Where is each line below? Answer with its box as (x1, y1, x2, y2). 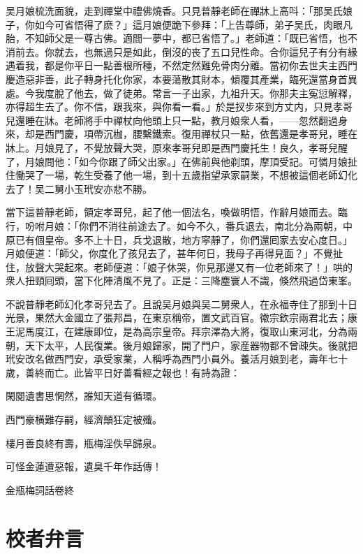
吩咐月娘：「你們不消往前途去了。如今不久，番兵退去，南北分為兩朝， (24, 218, 343, 233)
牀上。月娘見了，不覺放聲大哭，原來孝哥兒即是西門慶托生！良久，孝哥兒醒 (6, 140, 348, 154)
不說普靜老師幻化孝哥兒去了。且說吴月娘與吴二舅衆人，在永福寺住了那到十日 (6, 296, 357, 311)
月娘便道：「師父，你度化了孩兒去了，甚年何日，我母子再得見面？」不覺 (6, 246, 333, 261)
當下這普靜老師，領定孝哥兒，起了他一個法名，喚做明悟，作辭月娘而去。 (6, 205, 338, 219)
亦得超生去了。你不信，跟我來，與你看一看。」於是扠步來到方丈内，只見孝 (6, 99, 343, 114)
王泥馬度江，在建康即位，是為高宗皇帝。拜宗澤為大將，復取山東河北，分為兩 (6, 324, 357, 339)
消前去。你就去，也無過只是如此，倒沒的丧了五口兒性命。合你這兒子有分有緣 (6, 44, 357, 59)
